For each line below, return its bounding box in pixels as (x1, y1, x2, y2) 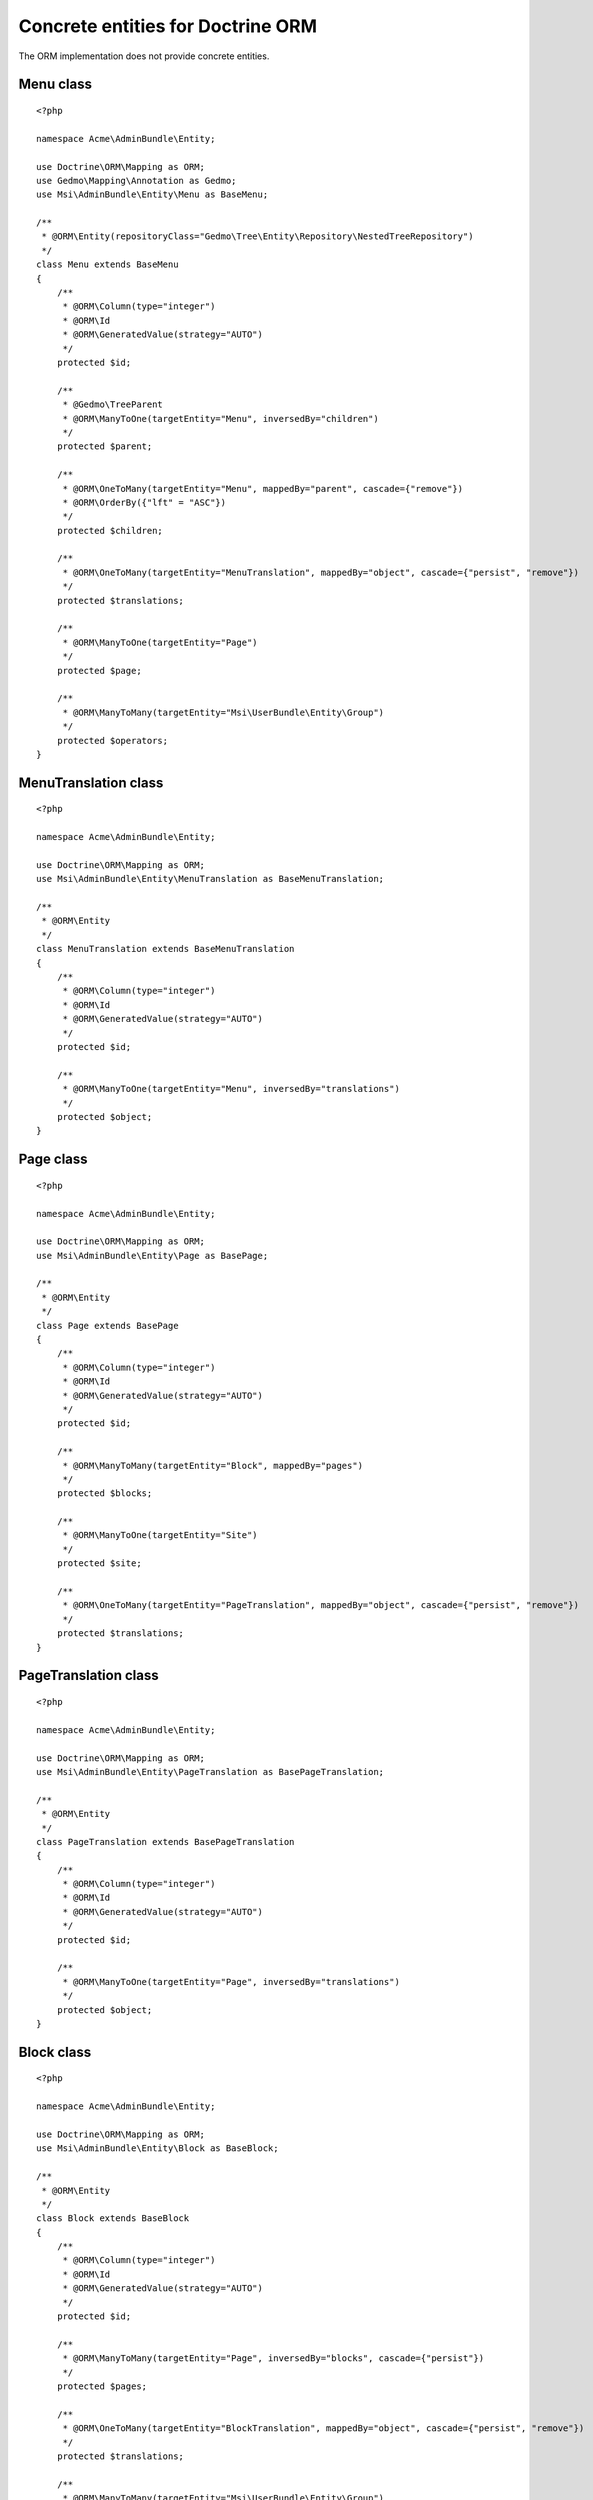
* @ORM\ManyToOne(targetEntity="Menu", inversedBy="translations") (62, 1083, 400, 1095)
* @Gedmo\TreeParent (62, 399, 164, 410)
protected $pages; (56, 2381, 148, 2392)
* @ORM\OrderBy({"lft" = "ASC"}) (62, 496, 227, 508)
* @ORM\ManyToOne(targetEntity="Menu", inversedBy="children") (62, 413, 379, 424)
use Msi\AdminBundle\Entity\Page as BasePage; (36, 1250, 269, 1261)
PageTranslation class (18, 1667, 159, 1684)
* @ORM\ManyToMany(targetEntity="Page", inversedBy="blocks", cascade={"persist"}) (62, 2353, 485, 2364)
